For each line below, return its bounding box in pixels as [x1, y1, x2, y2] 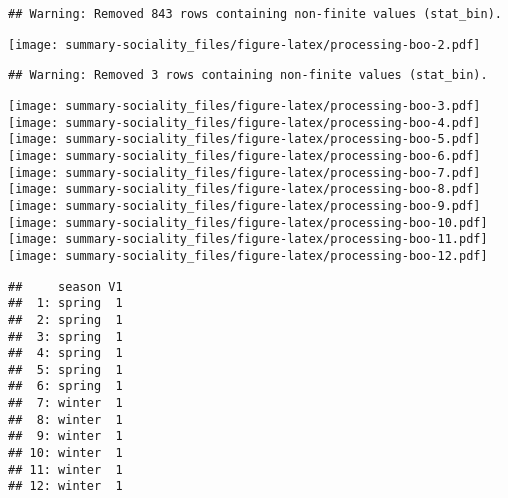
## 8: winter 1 [8, 412, 123, 427]
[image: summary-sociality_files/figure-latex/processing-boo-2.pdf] [8, 37, 481, 52]
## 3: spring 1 [8, 329, 123, 344]
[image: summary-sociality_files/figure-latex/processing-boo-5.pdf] [8, 132, 481, 147]
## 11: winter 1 [8, 462, 123, 477]
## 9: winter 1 [8, 429, 123, 444]
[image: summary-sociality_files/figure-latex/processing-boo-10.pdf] [8, 215, 488, 230]
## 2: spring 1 [8, 312, 123, 327]
